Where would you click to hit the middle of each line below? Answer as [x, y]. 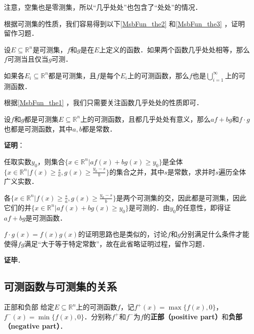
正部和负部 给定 [29, 307]
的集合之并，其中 [137, 171]
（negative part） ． [35, 326]
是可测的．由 [149, 207]
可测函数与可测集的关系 [60, 286]
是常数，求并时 [192, 171]
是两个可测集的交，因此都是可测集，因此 [181, 197]
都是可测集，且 [72, 75]
